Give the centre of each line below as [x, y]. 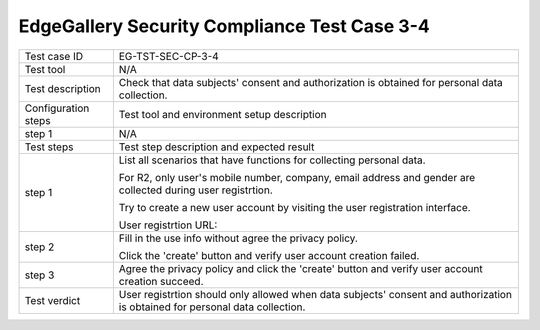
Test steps [49, 147]
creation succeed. [161, 281]
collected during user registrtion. [196, 190]
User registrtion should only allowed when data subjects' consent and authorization [315, 294]
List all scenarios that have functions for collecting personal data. [272, 160]
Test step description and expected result [216, 147]
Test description [63, 88]
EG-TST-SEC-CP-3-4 [168, 56]
